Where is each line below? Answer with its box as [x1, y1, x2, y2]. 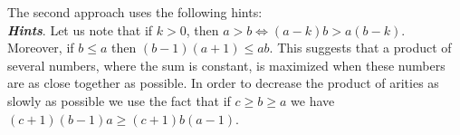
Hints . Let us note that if [7, 20, 153, 39]
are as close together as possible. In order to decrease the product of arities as [7, 73, 439, 92]
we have [291, 91, 335, 110]
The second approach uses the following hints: [7, 3, 263, 21]
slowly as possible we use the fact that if [7, 91, 231, 110]
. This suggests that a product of [269, 38, 452, 57]
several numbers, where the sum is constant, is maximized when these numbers [7, 55, 446, 74]
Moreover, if [7, 38, 74, 57]
